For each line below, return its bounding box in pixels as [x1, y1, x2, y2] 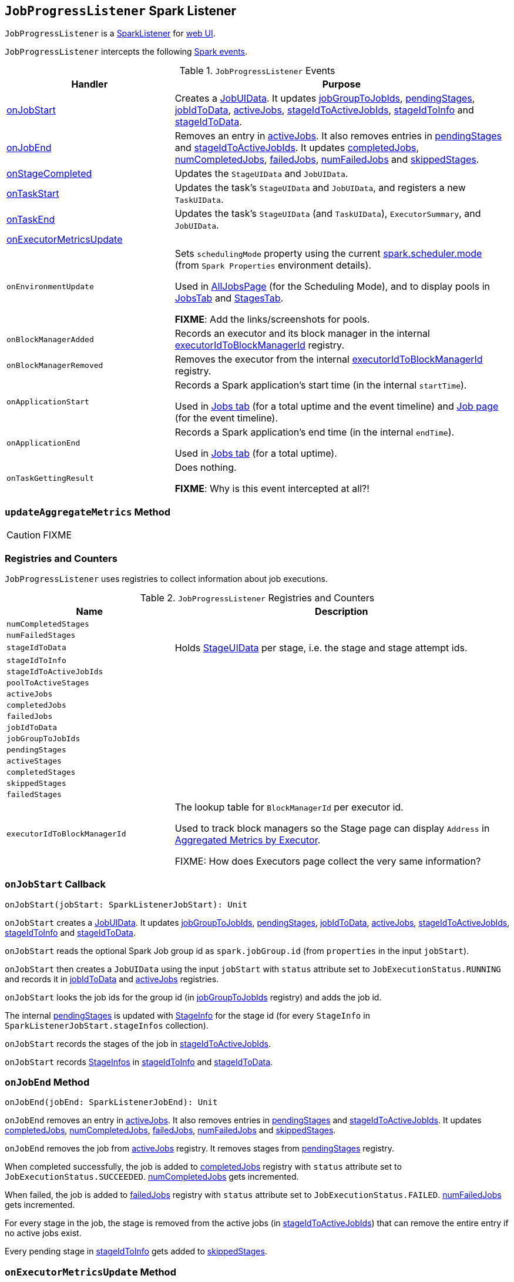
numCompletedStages [6, 619, 89, 628]
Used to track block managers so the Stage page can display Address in [174, 822, 490, 834]
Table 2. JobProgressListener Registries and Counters [140, 591, 375, 604]
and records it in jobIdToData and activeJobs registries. [5, 973, 219, 984]
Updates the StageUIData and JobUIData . [174, 168, 348, 180]
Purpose [322, 78, 361, 91]
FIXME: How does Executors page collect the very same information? [174, 855, 481, 867]
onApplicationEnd [6, 438, 80, 447]
